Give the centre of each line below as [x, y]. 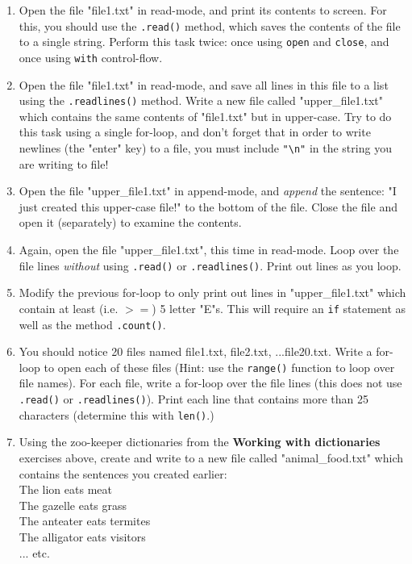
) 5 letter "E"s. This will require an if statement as [279, 308]
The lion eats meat [65, 489]
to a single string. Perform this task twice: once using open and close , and [204, 42]
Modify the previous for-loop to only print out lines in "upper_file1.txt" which [212, 292]
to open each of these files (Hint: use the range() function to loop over [219, 367]
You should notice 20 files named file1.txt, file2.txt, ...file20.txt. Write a [196, 351]
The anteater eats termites [85, 521]
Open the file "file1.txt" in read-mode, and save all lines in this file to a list [204, 84]
